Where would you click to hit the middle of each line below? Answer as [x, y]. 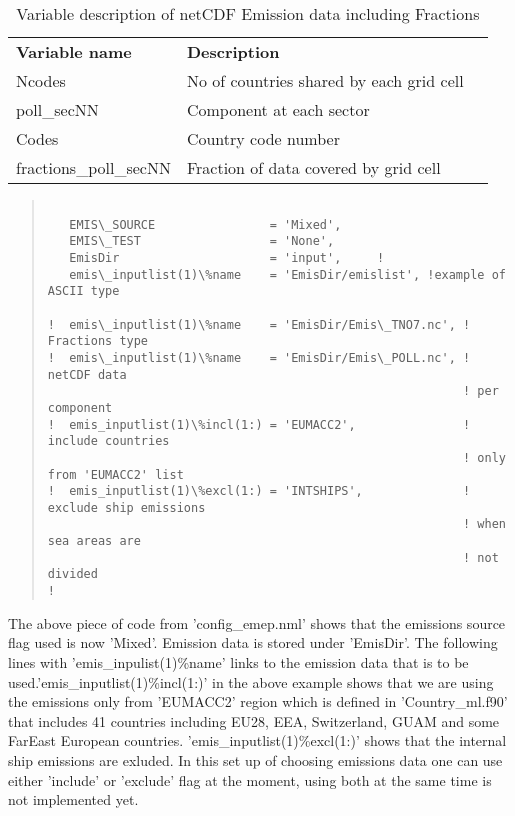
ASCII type [83, 291]
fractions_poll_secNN [93, 167]
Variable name [74, 51]
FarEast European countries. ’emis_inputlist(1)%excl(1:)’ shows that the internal [257, 740]
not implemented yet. [73, 799]
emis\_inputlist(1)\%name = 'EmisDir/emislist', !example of [287, 274]
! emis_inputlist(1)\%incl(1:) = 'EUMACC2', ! [259, 424]
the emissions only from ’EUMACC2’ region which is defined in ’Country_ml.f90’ [258, 701]
